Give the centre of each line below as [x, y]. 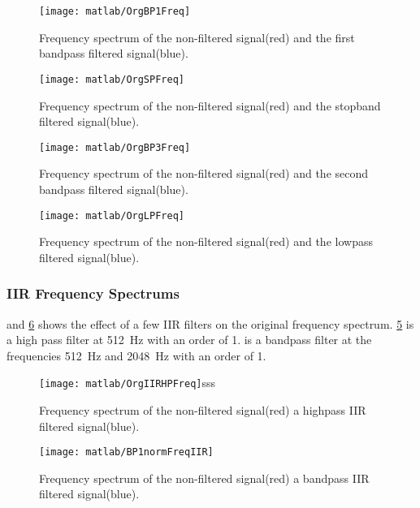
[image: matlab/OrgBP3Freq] [115, 147]
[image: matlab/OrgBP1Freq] [115, 11]
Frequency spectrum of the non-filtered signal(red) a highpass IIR [203, 410]
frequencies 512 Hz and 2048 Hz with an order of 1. [136, 355]
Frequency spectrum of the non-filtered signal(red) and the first [197, 37]
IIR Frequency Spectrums [93, 293]
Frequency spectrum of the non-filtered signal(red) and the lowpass [206, 241]
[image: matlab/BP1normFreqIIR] [126, 452]
